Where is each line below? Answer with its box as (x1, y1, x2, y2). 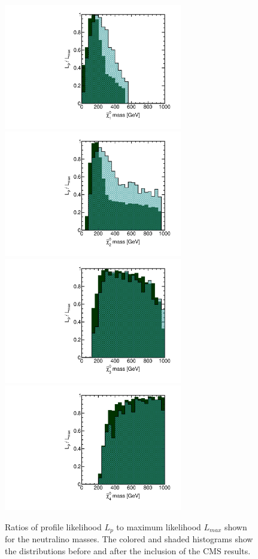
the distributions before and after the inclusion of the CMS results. (5, 544, 251, 557)
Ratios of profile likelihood (5, 520, 102, 533)
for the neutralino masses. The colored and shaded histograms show (5, 533, 253, 545)
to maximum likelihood (116, 520, 201, 533)
